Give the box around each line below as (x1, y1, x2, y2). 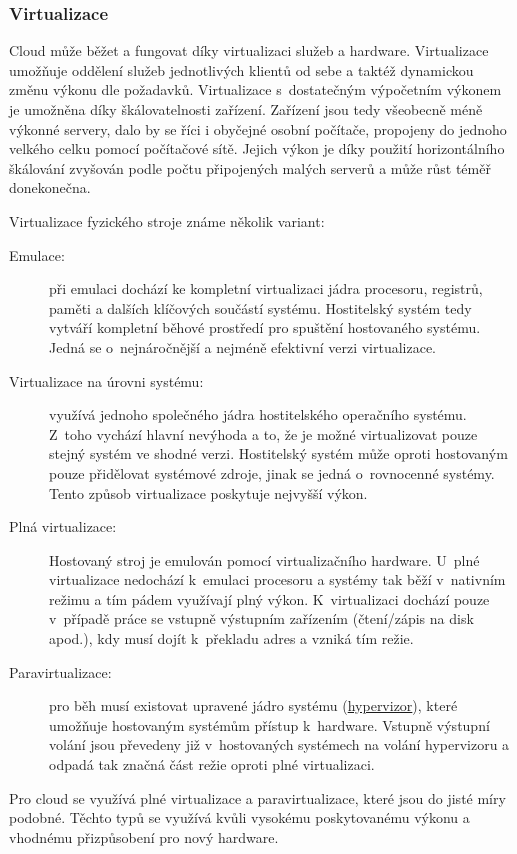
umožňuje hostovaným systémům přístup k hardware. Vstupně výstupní (49, 714, 490, 735)
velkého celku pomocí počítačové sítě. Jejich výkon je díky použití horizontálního (9, 138, 505, 159)
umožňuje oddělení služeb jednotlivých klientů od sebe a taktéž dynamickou (9, 59, 474, 80)
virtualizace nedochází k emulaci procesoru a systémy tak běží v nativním (49, 569, 506, 590)
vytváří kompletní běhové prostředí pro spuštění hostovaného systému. (49, 317, 481, 338)
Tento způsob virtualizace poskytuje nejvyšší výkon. (49, 482, 368, 503)
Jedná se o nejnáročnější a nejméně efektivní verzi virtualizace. (49, 336, 437, 357)
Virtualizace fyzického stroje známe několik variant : (9, 210, 325, 231)
